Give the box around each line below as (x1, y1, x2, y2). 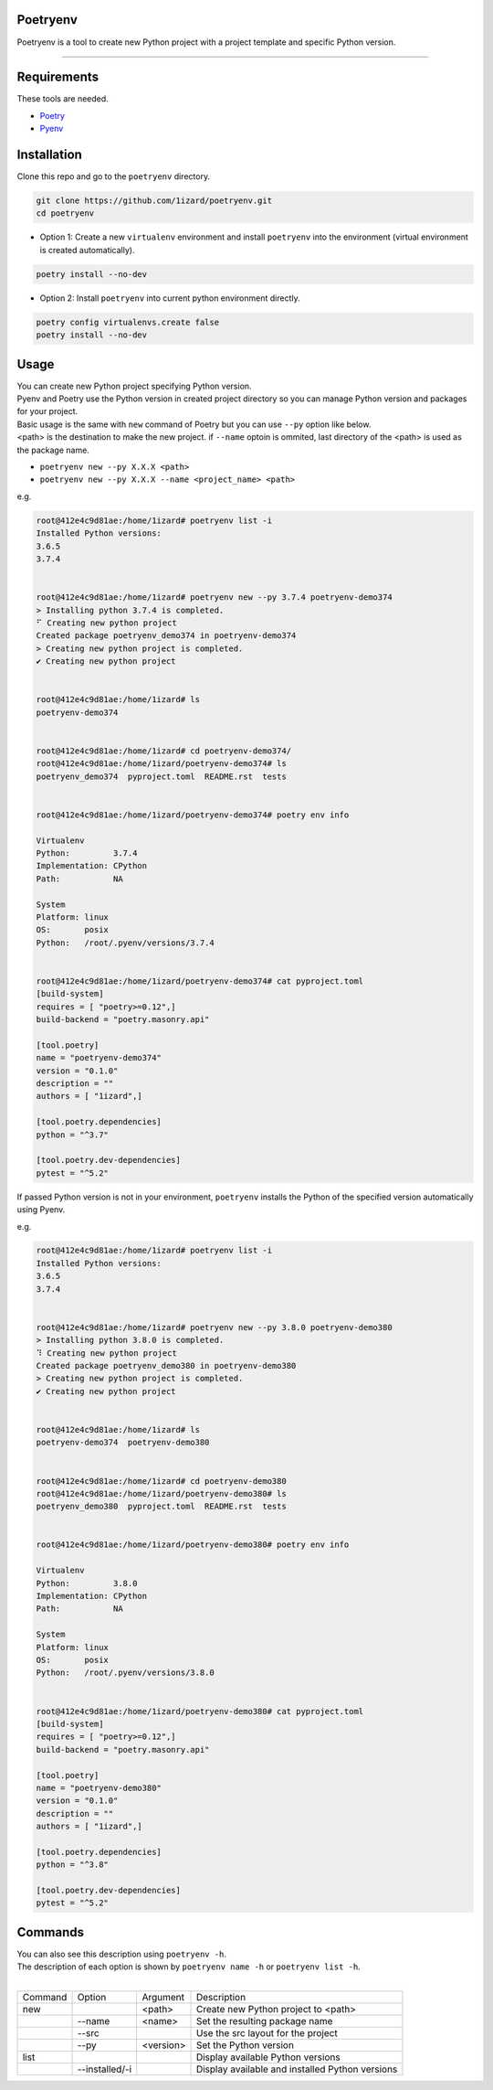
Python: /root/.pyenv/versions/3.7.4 (36, 937, 215, 948)
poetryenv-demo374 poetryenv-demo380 (36, 1437, 210, 1448)
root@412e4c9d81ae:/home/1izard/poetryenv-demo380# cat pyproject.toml (36, 1706, 364, 1716)
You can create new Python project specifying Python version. (16, 380, 252, 391)
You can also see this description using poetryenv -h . (16, 1948, 227, 1959)
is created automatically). (39, 244, 135, 255)
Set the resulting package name (195, 2015, 333, 2028)
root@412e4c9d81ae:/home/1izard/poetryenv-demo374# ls (36, 759, 287, 769)
